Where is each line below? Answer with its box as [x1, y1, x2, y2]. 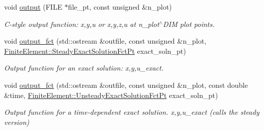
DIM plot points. [163, 18, 215, 29]
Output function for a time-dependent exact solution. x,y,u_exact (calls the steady [4, 107, 259, 117]
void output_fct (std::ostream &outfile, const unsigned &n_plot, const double [4, 79, 248, 90]
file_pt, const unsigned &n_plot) [68, 2, 172, 12]
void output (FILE [4, 2, 63, 12]
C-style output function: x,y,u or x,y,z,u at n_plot [4, 18, 159, 29]
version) [4, 116, 30, 127]
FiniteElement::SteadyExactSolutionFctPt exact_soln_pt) [4, 45, 186, 56]
